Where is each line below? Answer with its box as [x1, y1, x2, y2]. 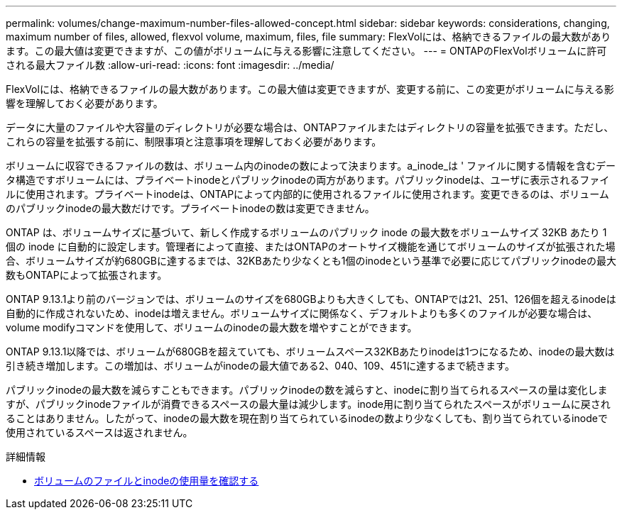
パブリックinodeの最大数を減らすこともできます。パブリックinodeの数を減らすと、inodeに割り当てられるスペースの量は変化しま [6, 384, 608, 396]
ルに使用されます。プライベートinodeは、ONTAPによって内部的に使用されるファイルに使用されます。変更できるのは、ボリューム [6, 188, 609, 200]
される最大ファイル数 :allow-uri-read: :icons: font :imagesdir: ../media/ [6, 59, 334, 71]
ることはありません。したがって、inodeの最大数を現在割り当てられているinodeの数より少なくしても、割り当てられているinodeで [6, 412, 608, 424]
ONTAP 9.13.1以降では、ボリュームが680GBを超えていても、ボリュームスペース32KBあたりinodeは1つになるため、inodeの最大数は [6, 345, 615, 358]
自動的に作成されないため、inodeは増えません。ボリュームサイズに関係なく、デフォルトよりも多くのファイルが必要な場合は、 [6, 307, 598, 319]
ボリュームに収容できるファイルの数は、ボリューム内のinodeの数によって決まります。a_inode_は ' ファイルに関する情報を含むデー [6, 160, 616, 172]
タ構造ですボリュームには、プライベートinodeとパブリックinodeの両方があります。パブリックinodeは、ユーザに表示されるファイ [6, 174, 610, 186]
